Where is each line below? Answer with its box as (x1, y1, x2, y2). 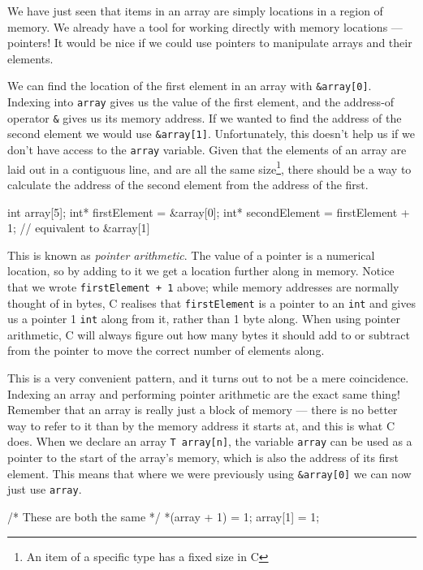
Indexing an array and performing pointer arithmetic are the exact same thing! (7, 385, 400, 402)
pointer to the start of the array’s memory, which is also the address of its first (7, 449, 399, 466)
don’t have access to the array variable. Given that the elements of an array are (7, 141, 407, 158)
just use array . (7, 481, 82, 498)
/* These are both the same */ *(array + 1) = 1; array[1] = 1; (7, 507, 320, 525)
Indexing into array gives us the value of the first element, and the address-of (7, 93, 395, 110)
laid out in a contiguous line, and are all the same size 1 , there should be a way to (7, 158, 412, 177)
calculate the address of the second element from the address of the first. (7, 175, 369, 192)
